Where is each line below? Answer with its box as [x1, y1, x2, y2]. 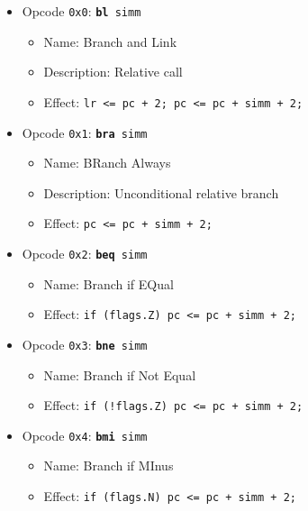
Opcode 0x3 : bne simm [22, 334, 148, 353]
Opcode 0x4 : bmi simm [22, 425, 148, 444]
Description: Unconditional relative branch [43, 183, 279, 202]
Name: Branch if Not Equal [43, 365, 196, 384]
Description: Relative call [43, 62, 183, 81]
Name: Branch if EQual [43, 274, 174, 293]
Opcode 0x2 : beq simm [22, 244, 148, 262]
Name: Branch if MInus [43, 456, 174, 475]
